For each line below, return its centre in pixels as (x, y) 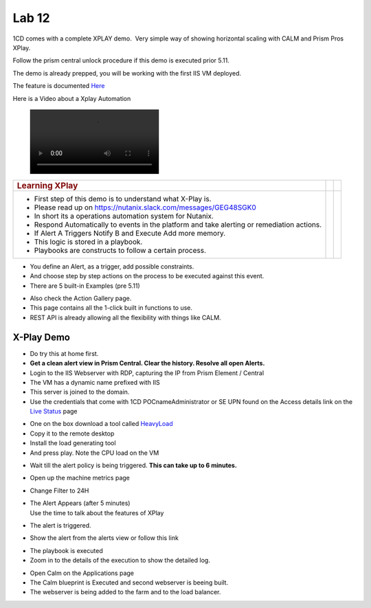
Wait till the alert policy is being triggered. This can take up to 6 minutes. (133, 465)
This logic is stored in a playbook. (88, 242)
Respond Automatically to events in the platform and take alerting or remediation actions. (178, 225)
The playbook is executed (66, 550)
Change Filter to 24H (59, 491)
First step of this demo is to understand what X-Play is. (123, 199)
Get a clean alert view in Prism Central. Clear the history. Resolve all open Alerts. (147, 363)
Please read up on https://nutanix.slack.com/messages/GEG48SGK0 (145, 207)
